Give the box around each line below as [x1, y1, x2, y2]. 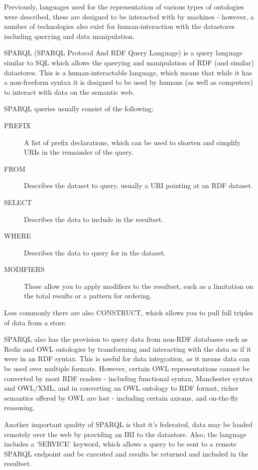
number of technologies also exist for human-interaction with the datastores [4, 21, 235, 31]
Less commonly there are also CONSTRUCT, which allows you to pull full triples [4, 307, 253, 318]
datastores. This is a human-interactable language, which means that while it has [4, 67, 252, 77]
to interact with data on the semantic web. [4, 86, 134, 97]
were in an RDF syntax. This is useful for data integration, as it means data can [4, 353, 250, 364]
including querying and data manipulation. [4, 30, 135, 41]
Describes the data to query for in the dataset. [24, 247, 166, 257]
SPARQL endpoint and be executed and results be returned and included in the [4, 448, 249, 459]
